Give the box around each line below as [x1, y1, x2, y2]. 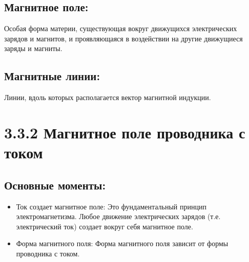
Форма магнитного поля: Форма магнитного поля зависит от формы [16, 238, 229, 249]
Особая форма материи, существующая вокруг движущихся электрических [4, 23, 237, 34]
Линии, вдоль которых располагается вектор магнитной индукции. [4, 92, 211, 103]
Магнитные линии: [4, 68, 100, 84]
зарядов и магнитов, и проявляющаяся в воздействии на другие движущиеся [4, 33, 243, 43]
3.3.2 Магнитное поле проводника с [4, 122, 245, 142]
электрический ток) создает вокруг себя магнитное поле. [16, 221, 193, 231]
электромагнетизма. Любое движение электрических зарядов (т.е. [16, 211, 221, 222]
